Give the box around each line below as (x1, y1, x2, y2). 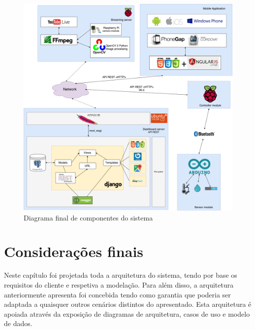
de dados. (4, 318, 32, 329)
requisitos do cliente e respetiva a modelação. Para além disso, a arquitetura (4, 279, 234, 290)
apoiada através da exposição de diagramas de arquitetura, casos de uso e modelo (4, 308, 250, 319)
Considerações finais (4, 241, 144, 261)
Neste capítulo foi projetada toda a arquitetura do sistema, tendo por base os (4, 270, 237, 280)
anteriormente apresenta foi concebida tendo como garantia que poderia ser (4, 289, 231, 299)
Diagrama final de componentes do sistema (24, 212, 153, 222)
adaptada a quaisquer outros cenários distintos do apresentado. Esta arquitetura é (4, 299, 252, 309)
